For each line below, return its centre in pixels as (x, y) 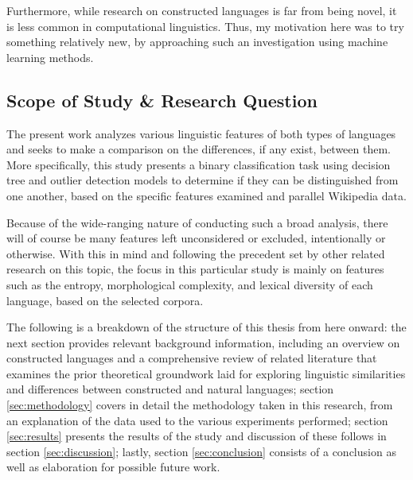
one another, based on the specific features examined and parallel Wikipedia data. (206, 195)
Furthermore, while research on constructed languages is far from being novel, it (202, 10)
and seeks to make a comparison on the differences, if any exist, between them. (199, 149)
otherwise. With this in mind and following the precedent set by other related (196, 253)
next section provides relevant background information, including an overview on (203, 342)
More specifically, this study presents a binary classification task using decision (199, 164)
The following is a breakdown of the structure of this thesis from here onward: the (206, 327)
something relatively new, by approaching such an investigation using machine (197, 42)
